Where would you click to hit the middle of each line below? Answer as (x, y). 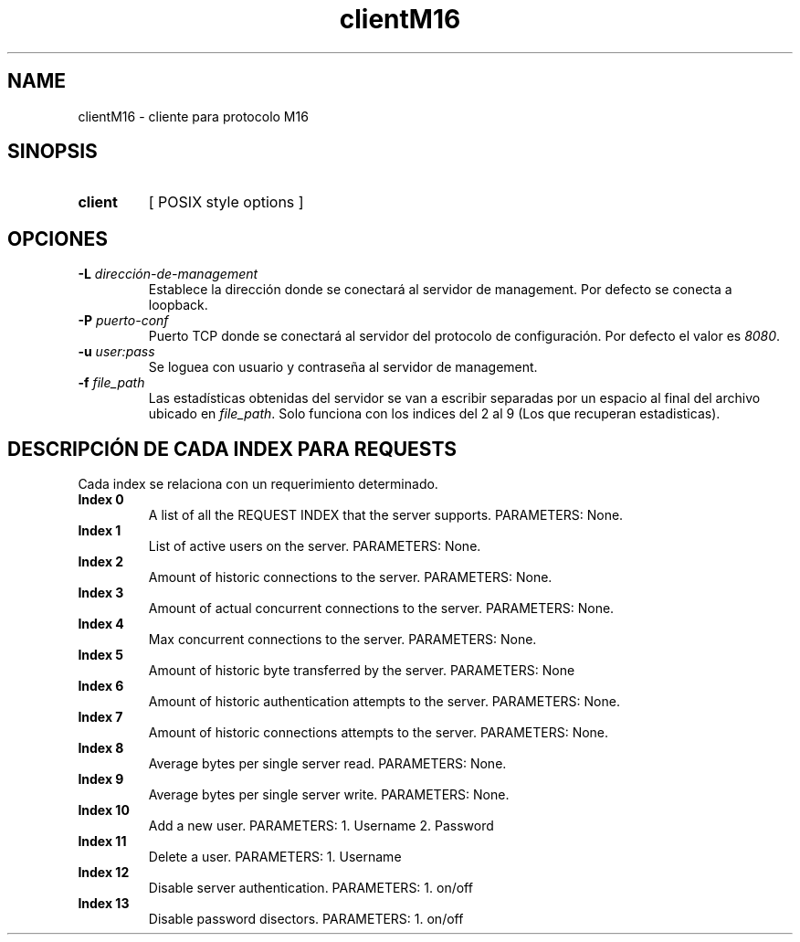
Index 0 (101, 500)
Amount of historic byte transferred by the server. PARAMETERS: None (362, 671)
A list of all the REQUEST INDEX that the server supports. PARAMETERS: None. (386, 515)
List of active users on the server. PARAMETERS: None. (315, 546)
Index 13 (104, 904)
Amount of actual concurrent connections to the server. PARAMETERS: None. (381, 609)
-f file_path (111, 383)
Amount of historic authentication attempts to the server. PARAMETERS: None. (384, 702)
